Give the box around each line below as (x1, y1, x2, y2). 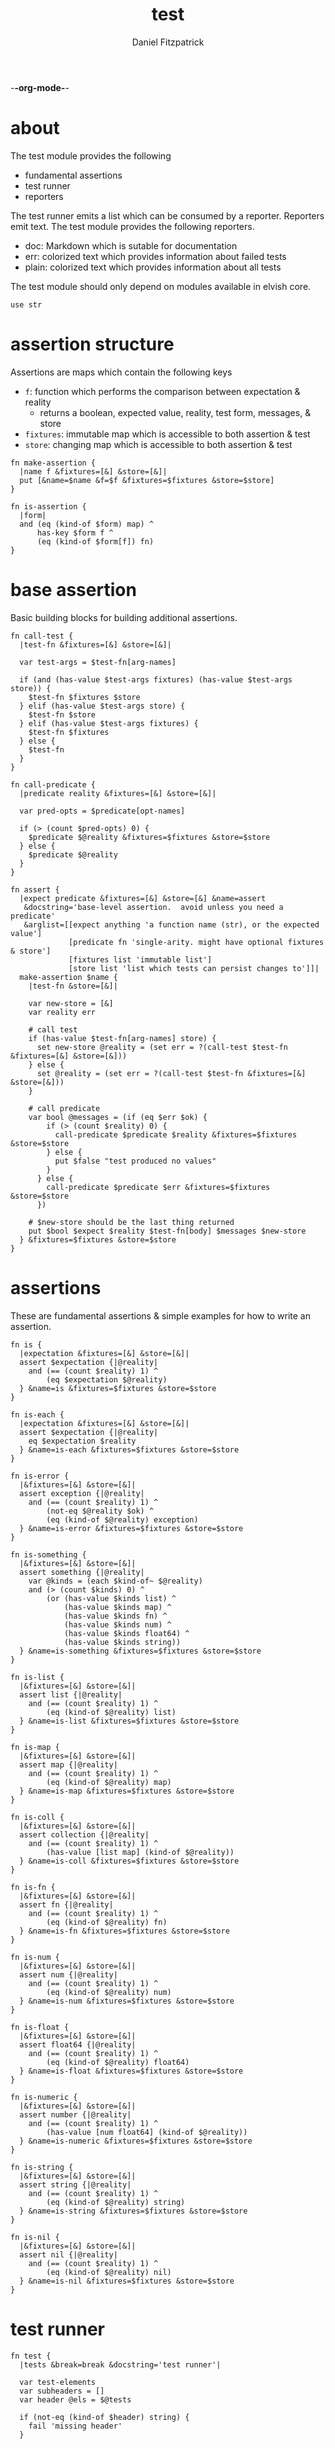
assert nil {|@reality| (19, 2249, 118, 2260)
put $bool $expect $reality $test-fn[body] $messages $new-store (28, 1226, 307, 1236)
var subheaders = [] (19, 2386, 105, 2396)
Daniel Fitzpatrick (131, 36, 205, 48)
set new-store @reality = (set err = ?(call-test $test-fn (36, 1042, 288, 1052)
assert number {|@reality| (19, 2109, 132, 2120)
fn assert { (10, 884, 60, 895)
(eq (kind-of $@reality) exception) (46, 1514, 199, 1525)
